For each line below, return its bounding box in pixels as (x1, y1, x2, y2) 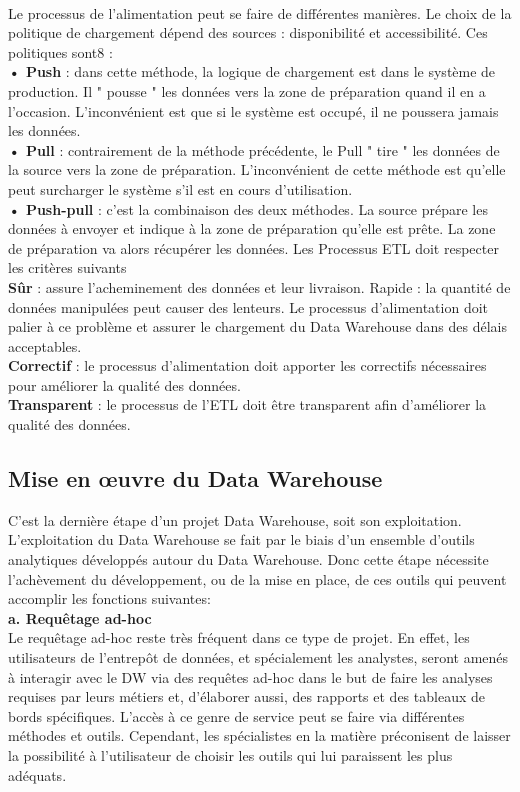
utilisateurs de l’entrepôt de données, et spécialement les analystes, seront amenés (8, 647, 509, 668)
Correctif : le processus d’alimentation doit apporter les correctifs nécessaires (8, 355, 487, 376)
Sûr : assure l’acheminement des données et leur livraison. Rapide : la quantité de (8, 276, 511, 297)
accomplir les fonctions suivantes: (8, 588, 211, 609)
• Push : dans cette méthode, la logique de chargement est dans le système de (8, 61, 496, 82)
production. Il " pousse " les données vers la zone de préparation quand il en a (8, 80, 486, 101)
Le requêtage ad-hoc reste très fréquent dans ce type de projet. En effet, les (8, 627, 470, 648)
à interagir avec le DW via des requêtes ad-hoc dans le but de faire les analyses (8, 666, 493, 687)
